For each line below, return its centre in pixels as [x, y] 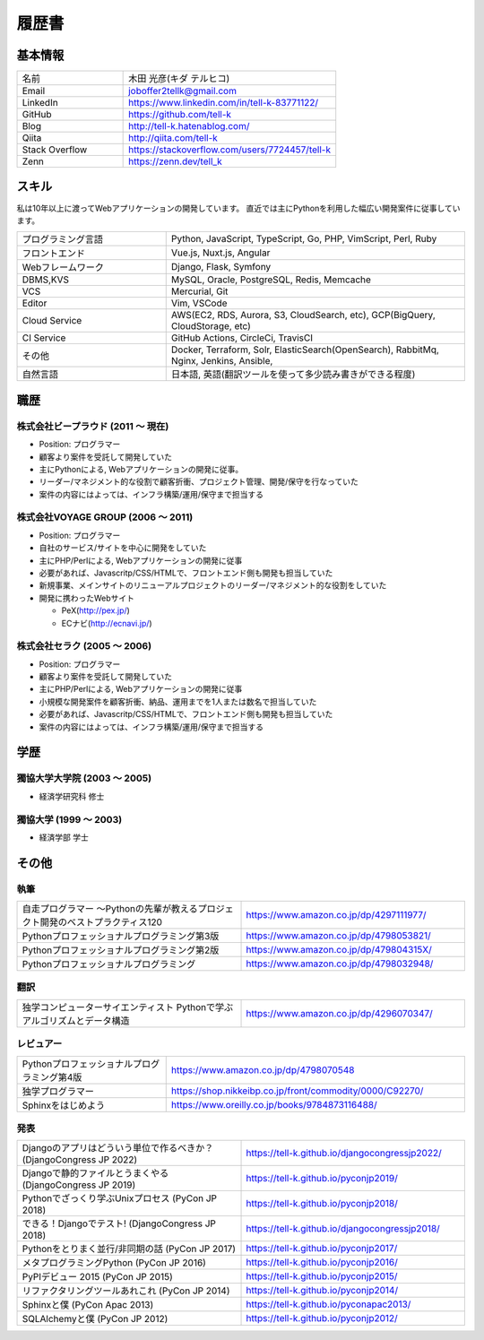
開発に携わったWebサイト [86, 598]
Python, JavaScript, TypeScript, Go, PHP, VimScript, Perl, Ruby [304, 239]
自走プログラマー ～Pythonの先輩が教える [110, 909]
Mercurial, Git [199, 291]
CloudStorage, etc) [211, 326]
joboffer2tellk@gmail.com [183, 91]
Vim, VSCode [199, 303]
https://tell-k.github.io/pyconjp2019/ [322, 1179]
